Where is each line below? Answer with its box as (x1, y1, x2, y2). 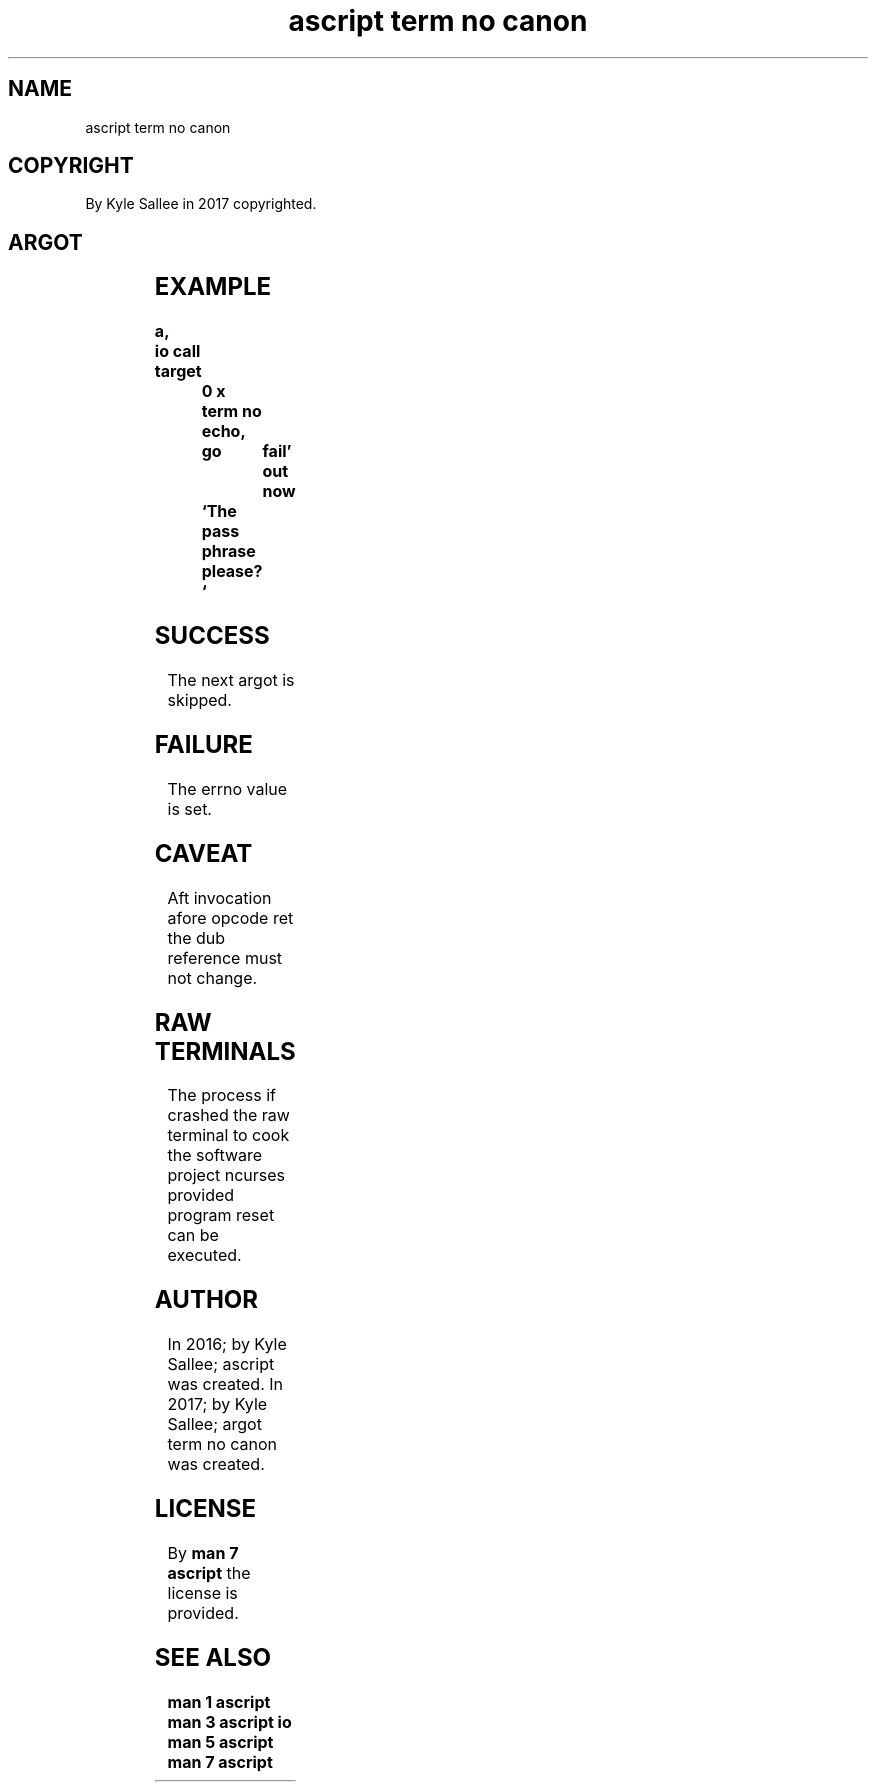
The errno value (167, 778, 288, 799)
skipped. (167, 690, 232, 710)
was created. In (167, 1374, 283, 1395)
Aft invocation (167, 887, 272, 908)
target (154, 361, 202, 382)
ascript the (167, 1563, 251, 1584)
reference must (167, 947, 283, 968)
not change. (167, 967, 258, 988)
